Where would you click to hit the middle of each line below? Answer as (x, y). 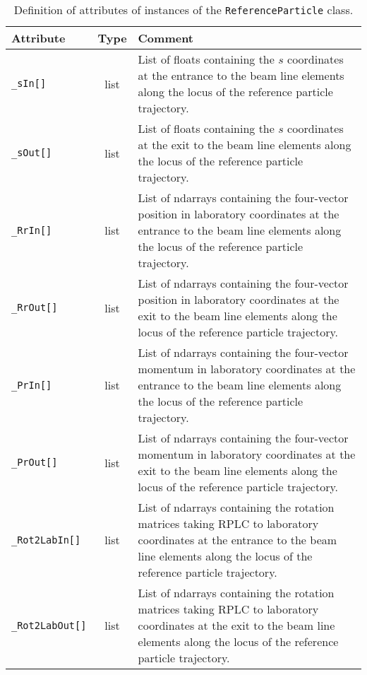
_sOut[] (32, 153)
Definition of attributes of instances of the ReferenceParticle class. (183, 10)
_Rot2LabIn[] (46, 540)
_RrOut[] (35, 307)
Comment (166, 38)
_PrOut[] (35, 462)
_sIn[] (29, 83)
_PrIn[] (32, 385)
